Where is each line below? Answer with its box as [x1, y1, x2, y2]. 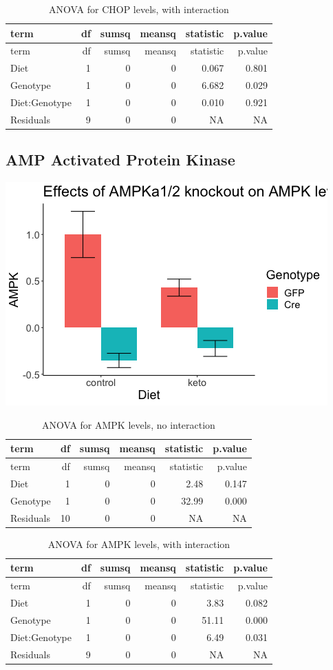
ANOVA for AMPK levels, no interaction [41, 417, 215, 432]
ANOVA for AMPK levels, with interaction [47, 536, 230, 551]
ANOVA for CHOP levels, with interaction [49, 2, 229, 16]
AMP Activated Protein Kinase [6, 149, 235, 170]
